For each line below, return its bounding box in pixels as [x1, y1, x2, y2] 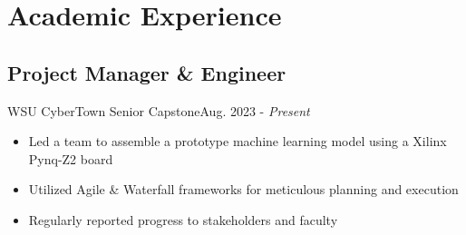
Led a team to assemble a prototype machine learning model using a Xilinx [28, 132, 447, 151]
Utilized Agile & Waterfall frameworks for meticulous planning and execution [28, 180, 459, 199]
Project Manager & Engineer [7, 58, 286, 86]
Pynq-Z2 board [28, 149, 113, 168]
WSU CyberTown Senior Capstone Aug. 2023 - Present [7, 101, 310, 120]
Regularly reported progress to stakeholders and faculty [28, 210, 338, 229]
